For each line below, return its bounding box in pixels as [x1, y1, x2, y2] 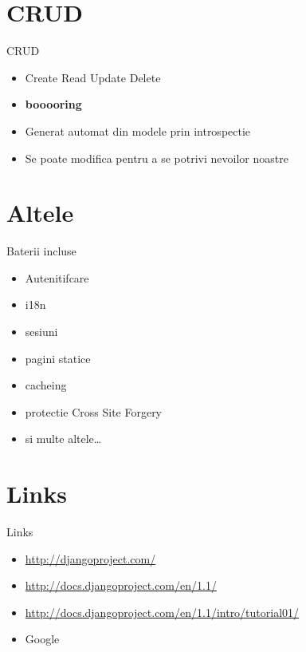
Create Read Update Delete [25, 69, 161, 85]
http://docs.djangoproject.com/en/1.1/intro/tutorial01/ [25, 603, 300, 620]
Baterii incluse [6, 243, 76, 259]
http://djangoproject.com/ [25, 550, 156, 567]
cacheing [25, 377, 67, 393]
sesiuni [25, 323, 58, 339]
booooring [25, 96, 82, 113]
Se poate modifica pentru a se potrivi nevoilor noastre [25, 149, 288, 166]
